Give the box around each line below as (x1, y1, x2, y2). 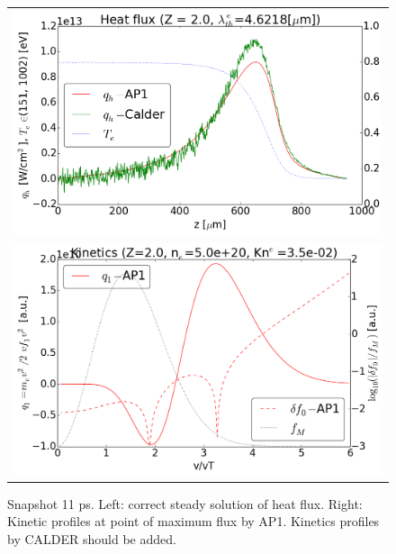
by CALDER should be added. (7, 529, 176, 548)
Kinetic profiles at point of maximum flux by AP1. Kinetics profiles (7, 512, 380, 531)
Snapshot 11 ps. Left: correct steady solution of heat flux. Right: (7, 494, 363, 513)
